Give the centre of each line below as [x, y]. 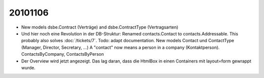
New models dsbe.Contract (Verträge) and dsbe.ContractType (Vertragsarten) [100, 27]
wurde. [28, 67]
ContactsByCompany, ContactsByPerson [63, 54]
